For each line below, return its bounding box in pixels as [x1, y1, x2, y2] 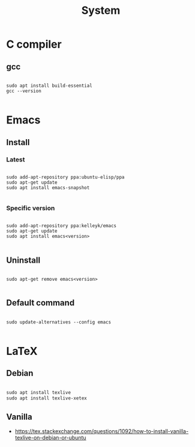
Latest [6, 155, 25, 163]
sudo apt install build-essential [6, 83, 93, 89]
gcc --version [6, 88, 42, 94]
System [81, 4, 121, 17]
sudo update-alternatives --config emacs [6, 319, 112, 325]
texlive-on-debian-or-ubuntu [14, 434, 86, 442]
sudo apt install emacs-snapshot [6, 184, 90, 190]
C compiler [6, 37, 62, 51]
